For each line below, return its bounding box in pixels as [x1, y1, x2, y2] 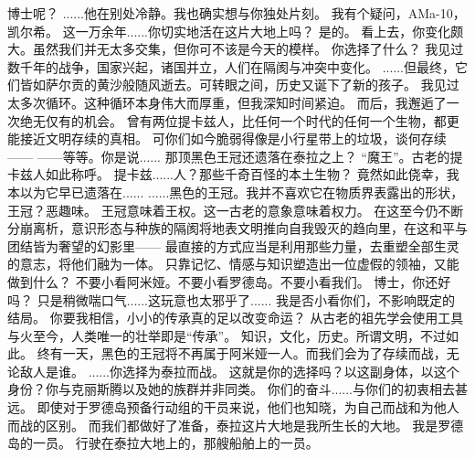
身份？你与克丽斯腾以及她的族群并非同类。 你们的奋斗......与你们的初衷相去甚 [7, 379, 469, 399]
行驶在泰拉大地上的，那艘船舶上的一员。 [75, 433, 319, 453]
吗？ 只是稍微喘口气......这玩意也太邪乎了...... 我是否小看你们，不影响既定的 [7, 290, 456, 309]
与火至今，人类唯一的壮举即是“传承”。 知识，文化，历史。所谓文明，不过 [7, 325, 446, 345]
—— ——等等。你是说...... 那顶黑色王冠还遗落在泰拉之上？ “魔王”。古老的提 [7, 146, 463, 165]
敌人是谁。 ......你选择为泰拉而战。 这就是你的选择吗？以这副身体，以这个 [19, 361, 459, 380]
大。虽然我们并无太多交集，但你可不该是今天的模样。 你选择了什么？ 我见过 [7, 39, 464, 59]
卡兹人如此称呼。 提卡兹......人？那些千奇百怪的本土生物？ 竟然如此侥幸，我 [7, 165, 459, 184]
